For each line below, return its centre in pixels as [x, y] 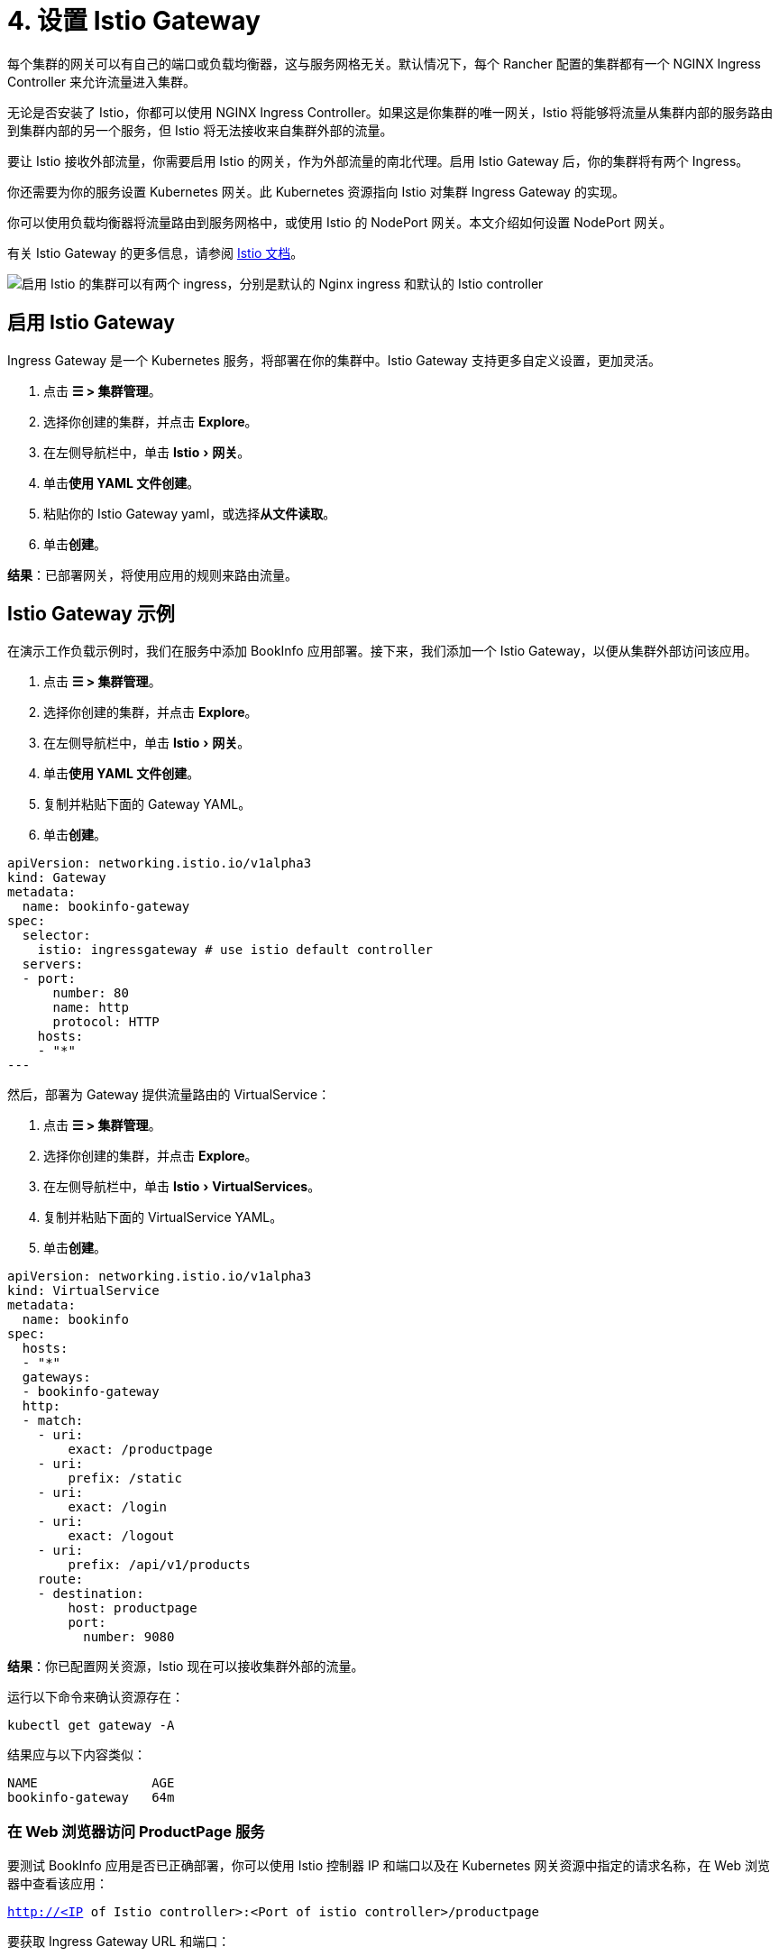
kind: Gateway [57, 878]
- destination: [91, 1594]
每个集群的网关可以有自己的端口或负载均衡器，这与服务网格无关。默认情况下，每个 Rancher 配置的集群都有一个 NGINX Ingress [384, 63]
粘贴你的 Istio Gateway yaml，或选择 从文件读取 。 [190, 513]
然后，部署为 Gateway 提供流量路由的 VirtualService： [169, 1095]
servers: [53, 964]
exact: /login [118, 1507]
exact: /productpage [140, 1450]
